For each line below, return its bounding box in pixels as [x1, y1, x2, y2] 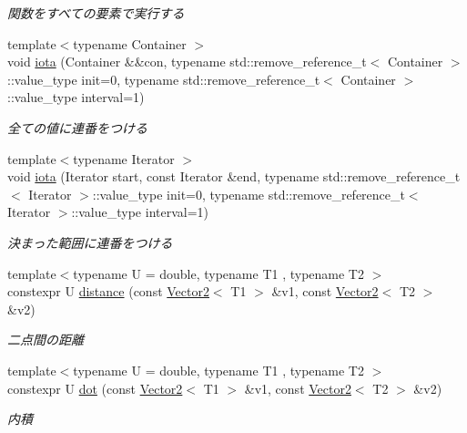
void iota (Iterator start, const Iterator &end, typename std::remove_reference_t [7, 167, 461, 186]
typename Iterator [73, 149, 175, 168]
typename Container [73, 34, 187, 53]
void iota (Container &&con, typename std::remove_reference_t [7, 52, 367, 71]
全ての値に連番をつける [7, 118, 147, 137]
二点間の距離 [7, 330, 84, 349]
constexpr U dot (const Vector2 [7, 378, 183, 397]
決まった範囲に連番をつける [7, 232, 173, 252]
